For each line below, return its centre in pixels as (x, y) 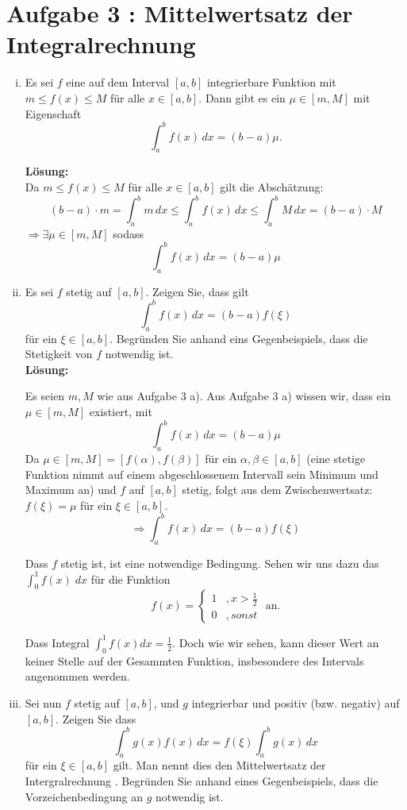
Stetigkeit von (59, 354)
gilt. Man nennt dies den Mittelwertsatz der (219, 765)
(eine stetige (336, 458)
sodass (129, 233)
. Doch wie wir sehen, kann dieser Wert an (276, 642)
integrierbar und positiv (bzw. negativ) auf (296, 702)
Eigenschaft (53, 113)
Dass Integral (57, 642)
